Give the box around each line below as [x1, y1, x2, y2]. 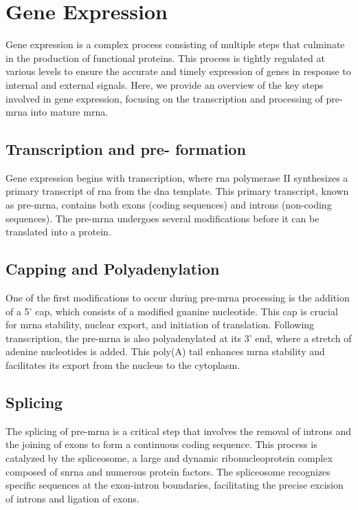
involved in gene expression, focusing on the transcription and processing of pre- [5, 91, 343, 105]
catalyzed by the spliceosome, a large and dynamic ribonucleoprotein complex [5, 451, 333, 465]
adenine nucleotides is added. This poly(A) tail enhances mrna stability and [5, 344, 325, 359]
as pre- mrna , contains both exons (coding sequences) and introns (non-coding [5, 198, 332, 212]
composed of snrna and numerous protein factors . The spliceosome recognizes [5, 464, 331, 478]
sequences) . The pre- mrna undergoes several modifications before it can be [5, 211, 320, 225]
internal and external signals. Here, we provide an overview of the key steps [5, 77, 324, 92]
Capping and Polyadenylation [5, 258, 220, 279]
